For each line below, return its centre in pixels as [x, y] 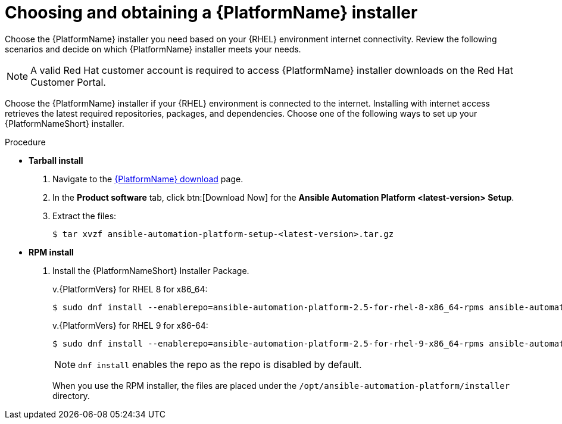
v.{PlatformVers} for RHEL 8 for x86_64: [130, 289]
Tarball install [56, 160]
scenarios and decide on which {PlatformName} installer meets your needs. [153, 49]
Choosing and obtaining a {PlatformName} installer [211, 13]
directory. [71, 395]
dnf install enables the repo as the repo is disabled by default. [220, 364]
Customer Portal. [68, 82]
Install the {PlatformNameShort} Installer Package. [151, 270]
